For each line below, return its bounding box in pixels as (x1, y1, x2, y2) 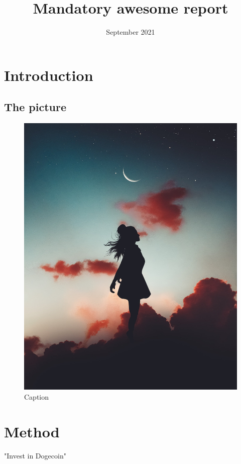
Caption (24, 391, 49, 402)
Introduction (4, 64, 93, 85)
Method (4, 421, 60, 441)
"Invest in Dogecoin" (4, 450, 66, 460)
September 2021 (106, 27, 155, 37)
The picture (4, 99, 67, 115)
